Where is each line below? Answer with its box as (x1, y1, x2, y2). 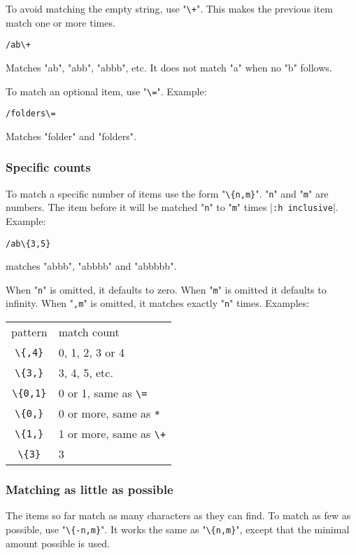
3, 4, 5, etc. (58, 364, 113, 381)
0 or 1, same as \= (58, 385, 148, 402)
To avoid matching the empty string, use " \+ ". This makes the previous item (6, 1, 333, 15)
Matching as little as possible (6, 481, 173, 498)
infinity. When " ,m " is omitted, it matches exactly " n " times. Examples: (6, 296, 310, 310)
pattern (11, 324, 48, 341)
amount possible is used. (6, 535, 110, 550)
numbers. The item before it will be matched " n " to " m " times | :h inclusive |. (6, 200, 339, 214)
